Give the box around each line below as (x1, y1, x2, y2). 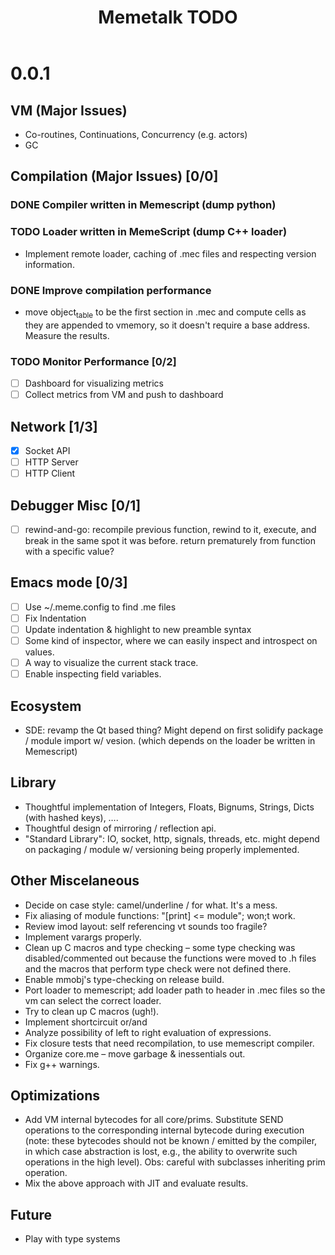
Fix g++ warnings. (24, 1058, 100, 1070)
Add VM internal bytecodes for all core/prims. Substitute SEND (24, 1114, 284, 1126)
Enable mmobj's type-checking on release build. (24, 973, 225, 985)
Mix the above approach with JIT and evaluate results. (24, 1177, 249, 1190)
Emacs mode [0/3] (10, 574, 128, 591)
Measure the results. (24, 329, 110, 341)
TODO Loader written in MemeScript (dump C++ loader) (10, 225, 288, 239)
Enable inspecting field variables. (24, 668, 162, 680)
